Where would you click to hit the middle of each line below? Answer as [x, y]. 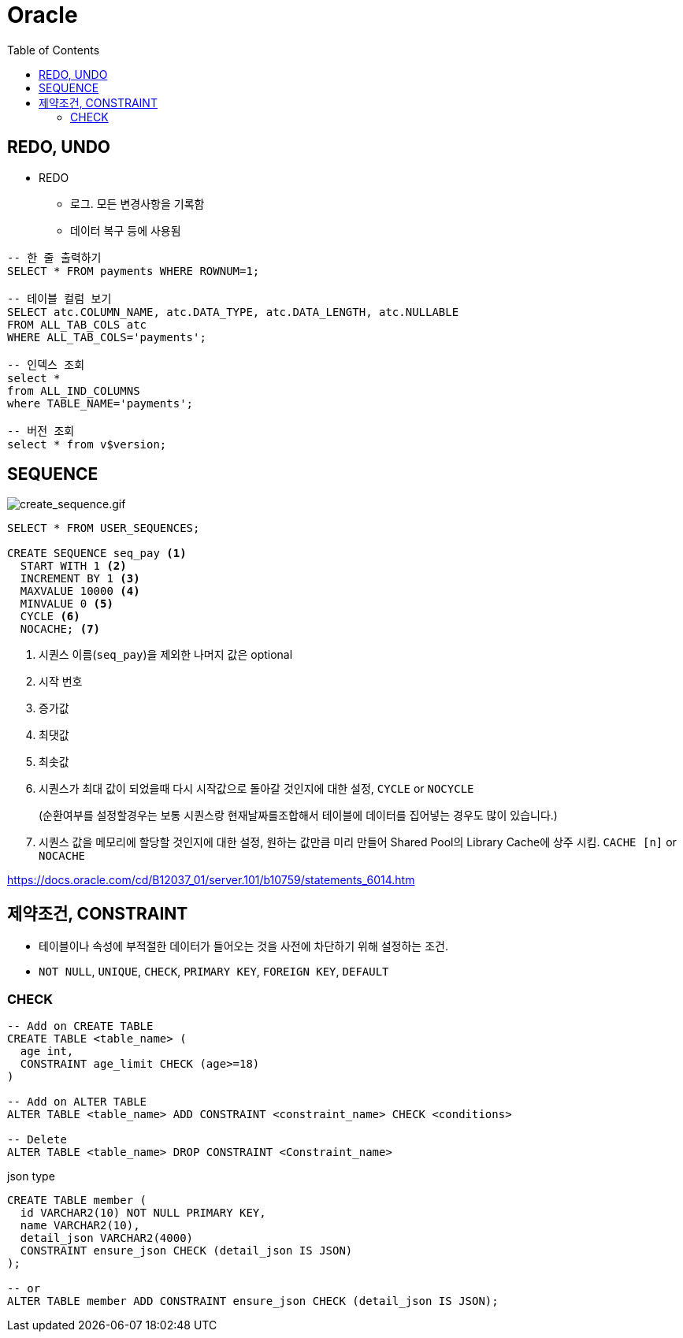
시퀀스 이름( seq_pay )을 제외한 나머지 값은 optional [166, 655]
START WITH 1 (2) [73, 566]
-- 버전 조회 [41, 431]
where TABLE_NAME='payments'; [100, 403]
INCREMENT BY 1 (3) [80, 579]
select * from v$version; [87, 444]
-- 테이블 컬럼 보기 [59, 298]
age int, [47, 1052]
